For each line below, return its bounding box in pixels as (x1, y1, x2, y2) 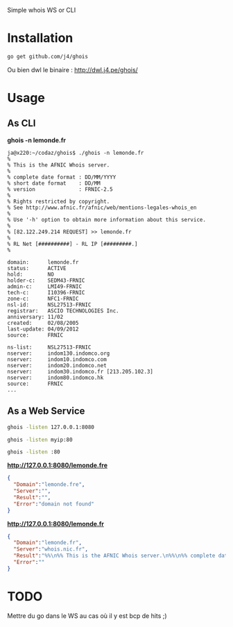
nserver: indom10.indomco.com (7, 356, 107, 363)
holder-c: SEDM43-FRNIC (7, 277, 85, 284)
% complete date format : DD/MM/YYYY (7, 174, 116, 181)
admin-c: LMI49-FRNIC (7, 283, 82, 290)
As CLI (7, 117, 36, 129)
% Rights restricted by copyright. (7, 198, 110, 205)
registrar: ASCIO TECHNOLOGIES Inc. (7, 307, 119, 315)
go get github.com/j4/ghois (7, 53, 89, 60)
